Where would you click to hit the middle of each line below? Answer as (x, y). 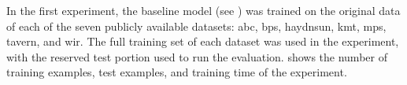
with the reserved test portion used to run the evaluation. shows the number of (197, 56)
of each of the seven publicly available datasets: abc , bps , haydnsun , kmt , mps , (196, 26)
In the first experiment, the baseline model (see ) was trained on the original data (203, 10)
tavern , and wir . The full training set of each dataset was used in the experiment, (203, 41)
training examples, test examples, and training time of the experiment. (177, 72)
